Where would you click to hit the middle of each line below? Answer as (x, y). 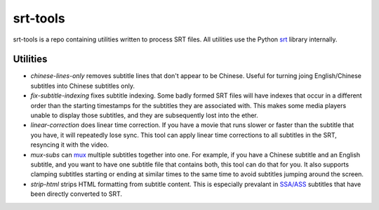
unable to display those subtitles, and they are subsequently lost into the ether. (145, 115)
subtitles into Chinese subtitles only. (83, 86)
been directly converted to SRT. (77, 194)
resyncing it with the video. (69, 145)
